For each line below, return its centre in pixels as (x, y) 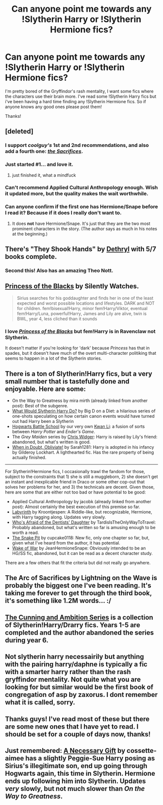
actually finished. (29, 457)
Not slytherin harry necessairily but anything (74, 657)
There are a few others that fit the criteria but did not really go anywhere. (78, 563)
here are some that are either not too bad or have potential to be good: (75, 492)
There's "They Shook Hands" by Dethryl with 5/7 (81, 249)
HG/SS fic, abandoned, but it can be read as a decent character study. (82, 553)
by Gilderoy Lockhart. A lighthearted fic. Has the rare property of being (83, 452)
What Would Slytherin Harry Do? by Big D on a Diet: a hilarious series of (84, 411)
